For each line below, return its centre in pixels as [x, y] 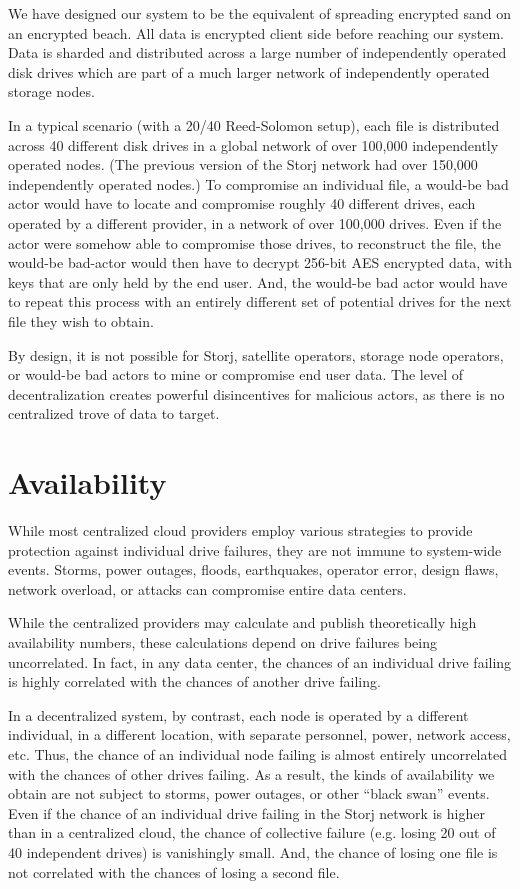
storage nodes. [51, 91]
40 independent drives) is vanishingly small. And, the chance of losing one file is [253, 851]
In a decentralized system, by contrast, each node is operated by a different [238, 714]
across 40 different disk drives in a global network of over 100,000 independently [253, 144]
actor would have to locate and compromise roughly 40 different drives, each [242, 203]
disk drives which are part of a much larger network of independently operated [249, 71]
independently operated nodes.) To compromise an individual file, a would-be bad [258, 183]
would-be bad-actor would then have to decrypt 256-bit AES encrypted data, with [260, 262]
